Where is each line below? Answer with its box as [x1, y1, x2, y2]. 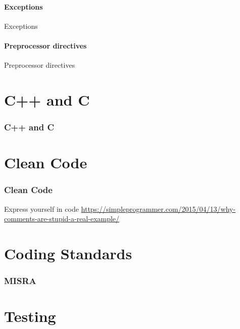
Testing [4, 306, 56, 326]
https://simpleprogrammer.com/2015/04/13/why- [81, 203, 236, 214]
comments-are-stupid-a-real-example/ [4, 213, 120, 224]
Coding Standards [4, 243, 132, 263]
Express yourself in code [4, 203, 79, 214]
